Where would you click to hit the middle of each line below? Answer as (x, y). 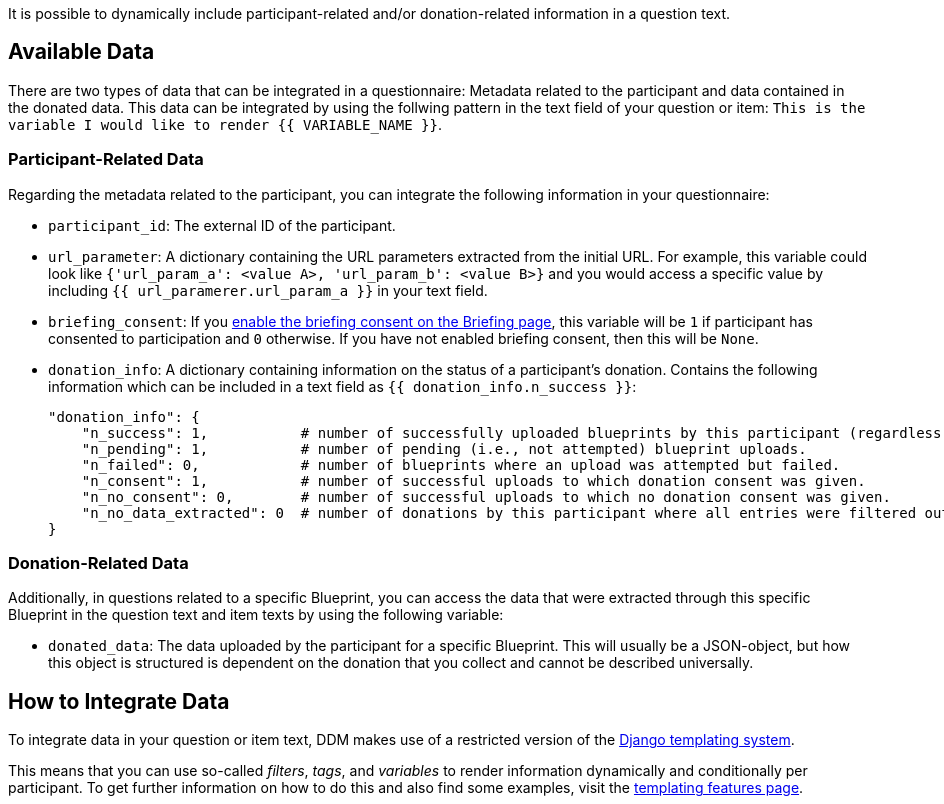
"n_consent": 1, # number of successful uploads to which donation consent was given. (473, 480)
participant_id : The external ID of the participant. (222, 225)
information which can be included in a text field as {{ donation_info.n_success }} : (342, 386)
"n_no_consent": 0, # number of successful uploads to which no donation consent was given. (486, 496)
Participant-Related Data (106, 159)
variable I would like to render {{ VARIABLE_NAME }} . (225, 124)
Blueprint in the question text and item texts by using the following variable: (256, 615)
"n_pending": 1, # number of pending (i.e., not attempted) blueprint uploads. (444, 448)
